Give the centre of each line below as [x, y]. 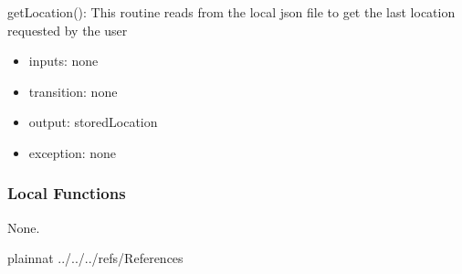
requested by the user [68, 30]
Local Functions [67, 193]
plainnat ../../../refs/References [95, 258]
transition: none [73, 91]
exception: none [73, 152]
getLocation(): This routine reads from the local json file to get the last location [231, 12]
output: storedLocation [93, 122]
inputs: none [63, 61]
